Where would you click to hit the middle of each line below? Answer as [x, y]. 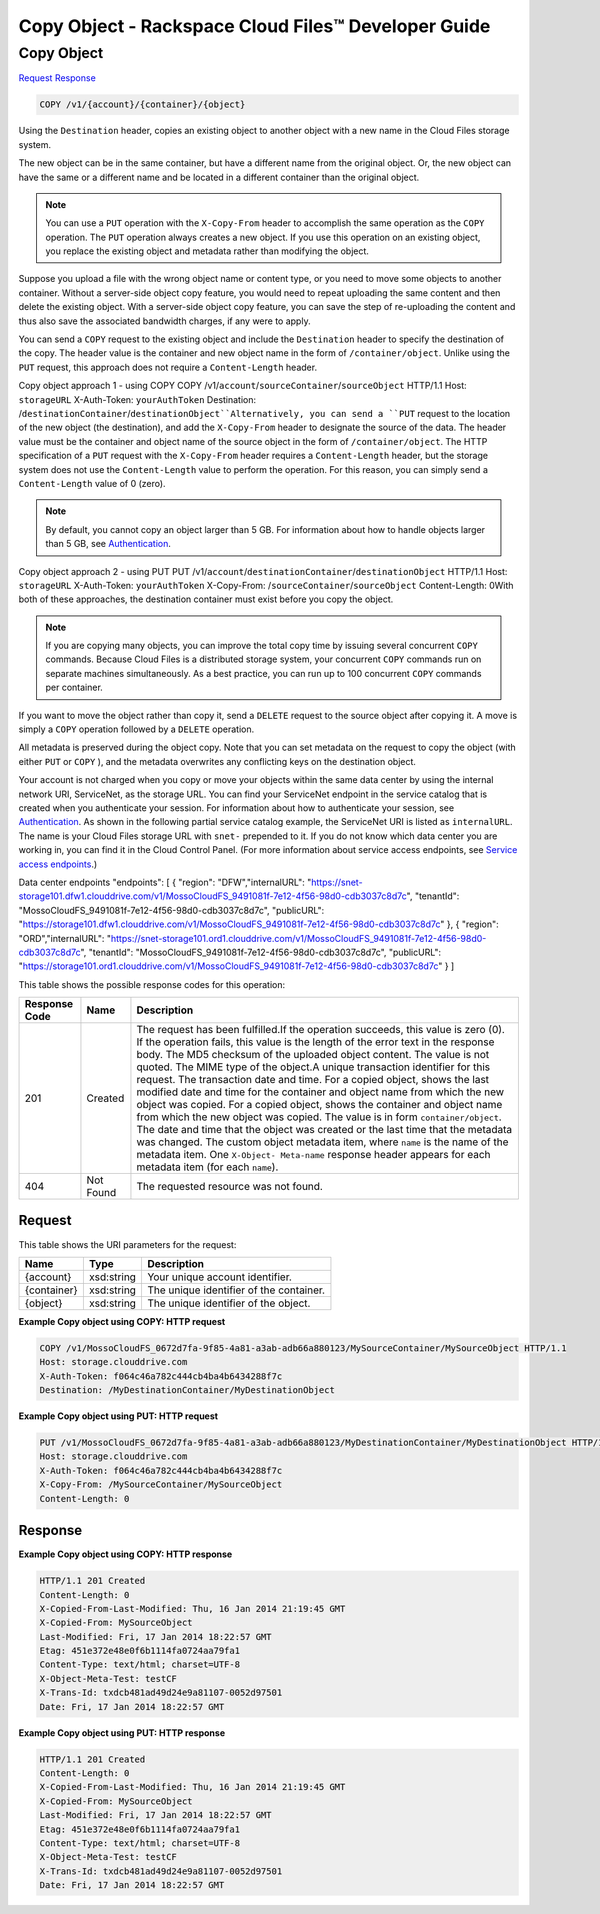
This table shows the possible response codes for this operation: [152, 984]
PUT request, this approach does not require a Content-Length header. [168, 367]
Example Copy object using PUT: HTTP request [118, 1416]
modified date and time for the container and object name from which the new [320, 1092]
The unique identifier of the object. [228, 1303]
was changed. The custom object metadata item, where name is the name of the [322, 1142]
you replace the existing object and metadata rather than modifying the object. [207, 251]
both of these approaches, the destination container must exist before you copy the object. [206, 599]
